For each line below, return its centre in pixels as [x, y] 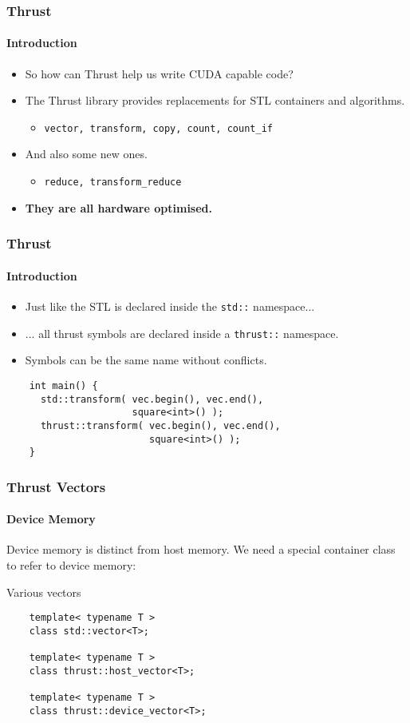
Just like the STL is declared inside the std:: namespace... [170, 306]
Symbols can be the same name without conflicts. [146, 360]
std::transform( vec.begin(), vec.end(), [152, 399]
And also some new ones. [86, 154]
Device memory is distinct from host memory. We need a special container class [201, 549]
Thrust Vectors [56, 486]
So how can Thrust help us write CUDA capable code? [159, 73]
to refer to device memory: [71, 565]
